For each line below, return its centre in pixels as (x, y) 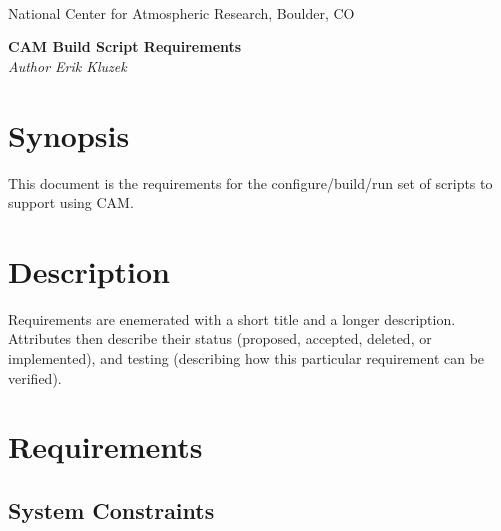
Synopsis (69, 134)
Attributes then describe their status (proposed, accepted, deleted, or (220, 338)
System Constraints (111, 509)
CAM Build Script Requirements (125, 46)
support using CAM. (71, 202)
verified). (35, 377)
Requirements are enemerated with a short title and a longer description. (232, 318)
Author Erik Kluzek (67, 65)
